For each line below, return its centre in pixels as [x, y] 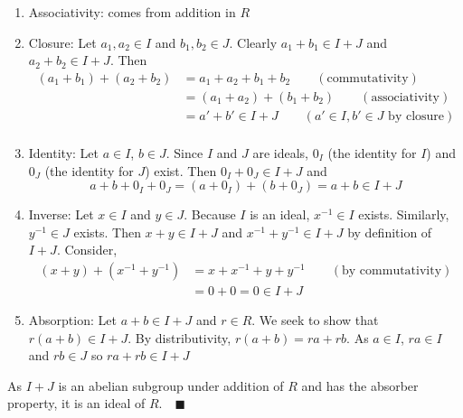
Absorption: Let [72, 319]
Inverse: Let [61, 214]
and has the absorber [360, 385]
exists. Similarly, [404, 214]
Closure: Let [62, 42]
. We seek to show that [315, 319]
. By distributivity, [180, 337]
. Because [210, 214]
